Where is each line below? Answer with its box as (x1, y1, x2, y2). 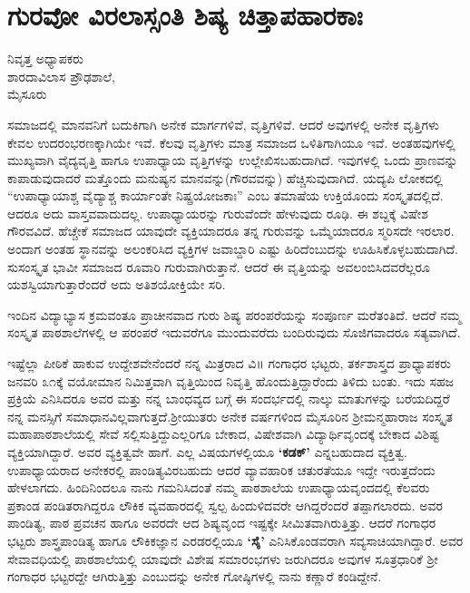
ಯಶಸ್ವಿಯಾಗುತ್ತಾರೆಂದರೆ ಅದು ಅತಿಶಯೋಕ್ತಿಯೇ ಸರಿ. (7, 275, 226, 294)
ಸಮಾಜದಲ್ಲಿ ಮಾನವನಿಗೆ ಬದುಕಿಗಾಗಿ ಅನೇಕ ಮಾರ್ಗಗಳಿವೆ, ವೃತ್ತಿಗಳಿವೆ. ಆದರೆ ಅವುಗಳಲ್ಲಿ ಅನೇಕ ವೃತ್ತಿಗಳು (7, 114, 440, 133)
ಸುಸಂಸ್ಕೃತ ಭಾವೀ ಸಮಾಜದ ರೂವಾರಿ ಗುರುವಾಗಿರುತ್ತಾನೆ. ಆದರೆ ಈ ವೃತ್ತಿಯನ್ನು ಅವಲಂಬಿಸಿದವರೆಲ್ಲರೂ (7, 257, 430, 276)
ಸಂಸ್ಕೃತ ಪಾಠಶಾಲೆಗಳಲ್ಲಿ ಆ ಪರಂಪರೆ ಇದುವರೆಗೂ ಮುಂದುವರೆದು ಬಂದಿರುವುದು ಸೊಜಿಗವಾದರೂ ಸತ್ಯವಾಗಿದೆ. (7, 323, 461, 342)
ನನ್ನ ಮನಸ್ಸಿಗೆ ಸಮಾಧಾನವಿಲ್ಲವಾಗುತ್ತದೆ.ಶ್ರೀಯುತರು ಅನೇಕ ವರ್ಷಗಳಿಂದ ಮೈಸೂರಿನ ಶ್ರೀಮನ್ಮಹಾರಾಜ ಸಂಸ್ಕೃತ (7, 406, 453, 425)
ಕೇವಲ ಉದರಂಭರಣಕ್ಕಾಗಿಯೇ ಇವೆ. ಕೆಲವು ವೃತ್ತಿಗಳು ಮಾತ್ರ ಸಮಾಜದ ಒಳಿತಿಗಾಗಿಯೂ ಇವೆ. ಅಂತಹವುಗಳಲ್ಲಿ (7, 132, 455, 151)
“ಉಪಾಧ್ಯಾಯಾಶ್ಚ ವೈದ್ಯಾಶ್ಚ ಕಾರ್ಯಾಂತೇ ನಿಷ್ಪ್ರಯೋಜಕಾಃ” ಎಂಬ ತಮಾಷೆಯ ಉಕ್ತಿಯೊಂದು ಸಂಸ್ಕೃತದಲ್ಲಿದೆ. (7, 186, 444, 205)
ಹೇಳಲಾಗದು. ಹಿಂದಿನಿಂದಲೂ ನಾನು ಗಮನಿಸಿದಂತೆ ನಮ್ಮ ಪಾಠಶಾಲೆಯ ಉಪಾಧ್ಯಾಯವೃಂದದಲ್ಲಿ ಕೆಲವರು (7, 478, 430, 497)
